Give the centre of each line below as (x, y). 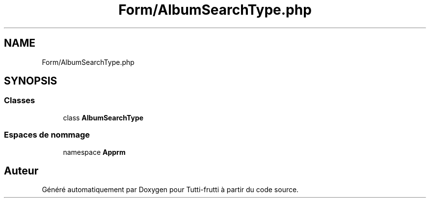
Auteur (21, 171)
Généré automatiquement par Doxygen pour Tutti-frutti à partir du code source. (170, 190)
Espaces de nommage (47, 135)
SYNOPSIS (31, 81)
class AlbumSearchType (103, 117)
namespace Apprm (94, 152)
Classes (20, 101)
